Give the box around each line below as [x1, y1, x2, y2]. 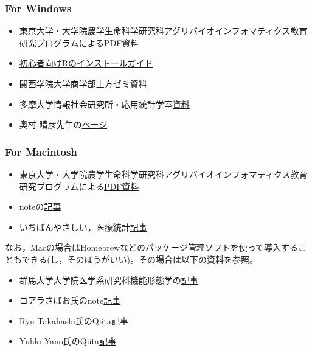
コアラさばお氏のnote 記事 [19, 294, 121, 307]
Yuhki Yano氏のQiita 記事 [19, 335, 116, 347]
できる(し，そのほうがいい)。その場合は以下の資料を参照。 [21, 252, 258, 265]
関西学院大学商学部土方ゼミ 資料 [19, 77, 147, 89]
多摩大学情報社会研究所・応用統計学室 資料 [19, 97, 190, 110]
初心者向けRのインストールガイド [19, 57, 153, 69]
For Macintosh [5, 144, 77, 159]
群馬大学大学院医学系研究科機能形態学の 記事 [19, 273, 198, 286]
